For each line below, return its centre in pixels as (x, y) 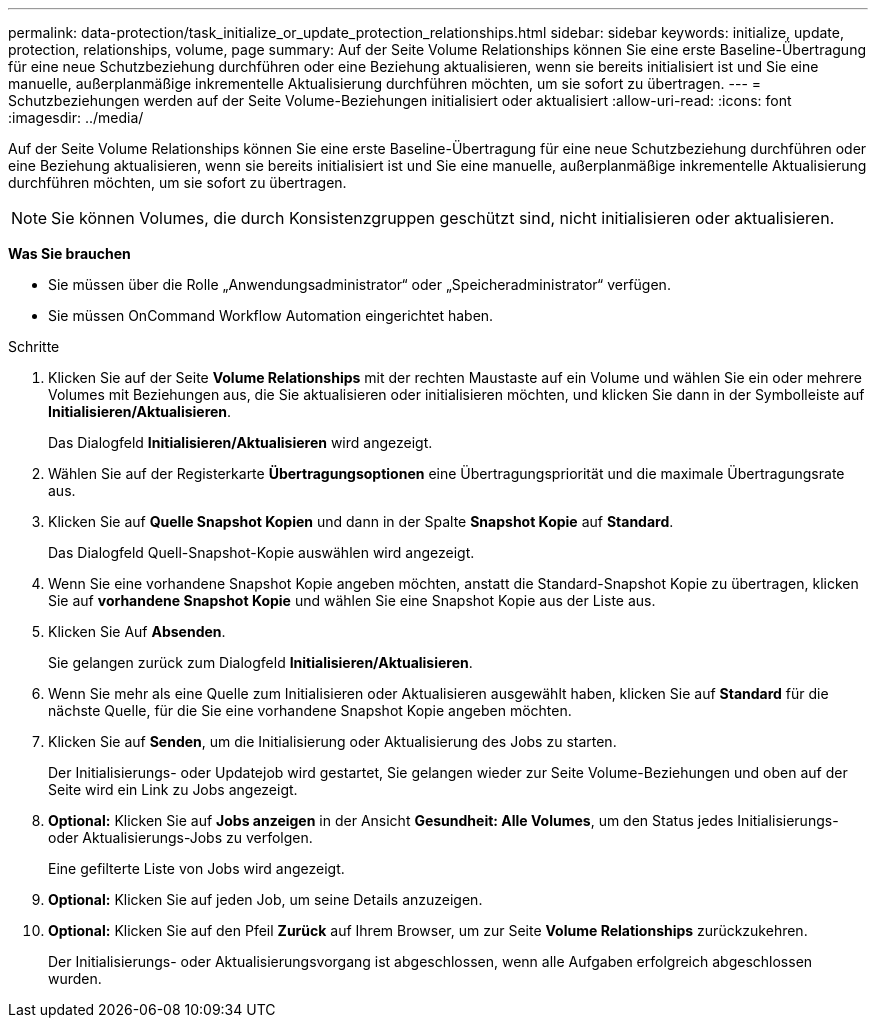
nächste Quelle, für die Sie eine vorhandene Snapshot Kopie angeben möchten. (310, 710)
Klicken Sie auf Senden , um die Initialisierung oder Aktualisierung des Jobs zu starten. (332, 741)
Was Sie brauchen (69, 253)
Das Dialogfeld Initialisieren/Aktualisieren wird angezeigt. (240, 442)
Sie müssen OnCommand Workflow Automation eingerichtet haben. (271, 315)
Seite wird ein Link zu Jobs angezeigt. (173, 789)
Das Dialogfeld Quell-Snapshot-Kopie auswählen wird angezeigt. (261, 552)
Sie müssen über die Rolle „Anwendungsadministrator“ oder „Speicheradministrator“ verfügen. (359, 284)
